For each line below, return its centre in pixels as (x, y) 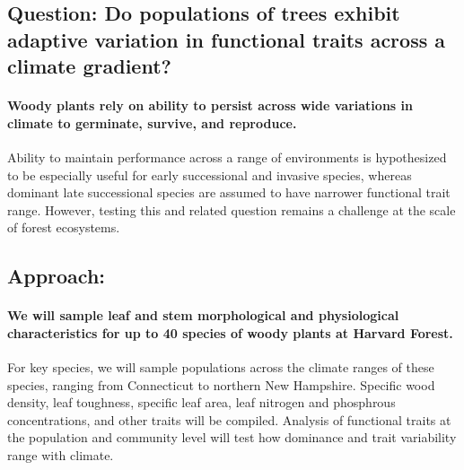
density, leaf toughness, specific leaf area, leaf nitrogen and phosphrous (201, 402)
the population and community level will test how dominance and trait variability (232, 437)
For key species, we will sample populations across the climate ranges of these (221, 367)
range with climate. (61, 455)
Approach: (57, 276)
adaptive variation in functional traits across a (226, 39)
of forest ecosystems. (64, 227)
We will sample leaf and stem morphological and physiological (203, 315)
